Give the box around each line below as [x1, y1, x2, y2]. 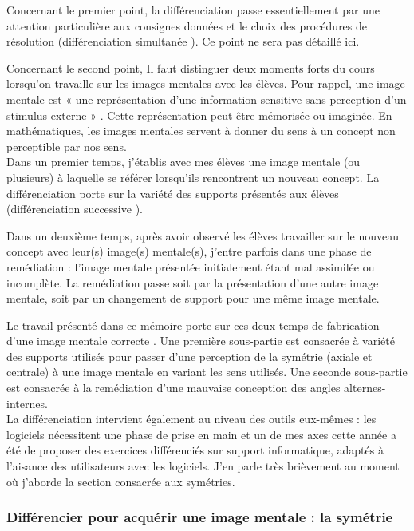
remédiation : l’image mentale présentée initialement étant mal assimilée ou [6, 258, 375, 275]
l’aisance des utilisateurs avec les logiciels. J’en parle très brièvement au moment [6, 458, 400, 474]
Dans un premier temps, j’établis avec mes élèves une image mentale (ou [6, 153, 361, 170]
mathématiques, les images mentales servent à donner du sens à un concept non [6, 122, 396, 139]
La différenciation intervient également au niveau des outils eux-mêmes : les [6, 410, 377, 427]
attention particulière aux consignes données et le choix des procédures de [6, 17, 368, 34]
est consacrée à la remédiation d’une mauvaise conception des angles [6, 379, 341, 396]
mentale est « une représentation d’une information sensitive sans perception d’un [6, 90, 407, 107]
